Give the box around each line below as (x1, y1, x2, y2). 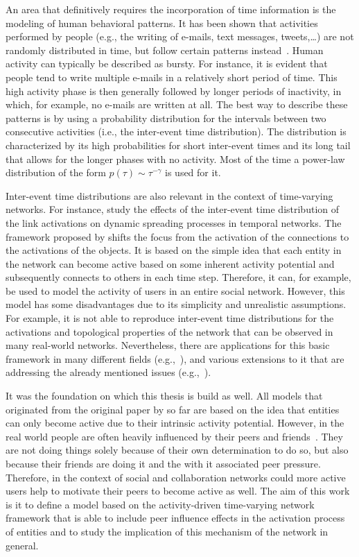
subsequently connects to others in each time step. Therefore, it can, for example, (6, 270, 351, 284)
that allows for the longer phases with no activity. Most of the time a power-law (6, 151, 345, 166)
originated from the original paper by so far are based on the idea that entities (6, 402, 340, 416)
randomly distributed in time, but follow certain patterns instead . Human (6, 42, 324, 57)
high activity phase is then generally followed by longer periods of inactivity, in (6, 83, 342, 98)
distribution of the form (6, 165, 106, 180)
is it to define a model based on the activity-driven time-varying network (6, 497, 315, 511)
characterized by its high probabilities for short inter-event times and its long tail (6, 137, 351, 152)
